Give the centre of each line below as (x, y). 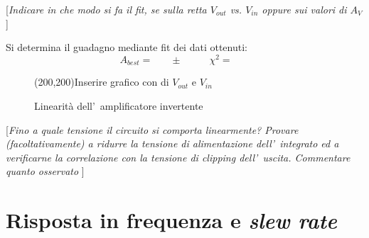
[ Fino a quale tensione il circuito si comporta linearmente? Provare (152, 129)
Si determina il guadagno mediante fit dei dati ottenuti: (127, 47)
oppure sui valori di (304, 9)
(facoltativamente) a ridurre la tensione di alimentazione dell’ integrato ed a (172, 143)
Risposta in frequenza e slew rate (171, 220)
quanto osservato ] (45, 171)
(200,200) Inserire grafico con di (102, 82)
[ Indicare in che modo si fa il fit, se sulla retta (106, 9)
